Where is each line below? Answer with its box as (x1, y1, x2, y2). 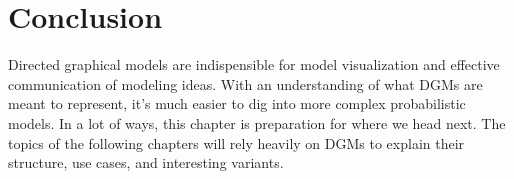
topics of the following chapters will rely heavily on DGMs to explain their (8, 132, 465, 153)
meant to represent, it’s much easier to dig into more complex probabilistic (8, 93, 466, 114)
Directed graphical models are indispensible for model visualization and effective (8, 54, 500, 75)
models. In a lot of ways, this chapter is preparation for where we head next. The (8, 112, 506, 133)
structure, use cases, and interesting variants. (8, 152, 284, 173)
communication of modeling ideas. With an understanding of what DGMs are (8, 73, 483, 94)
